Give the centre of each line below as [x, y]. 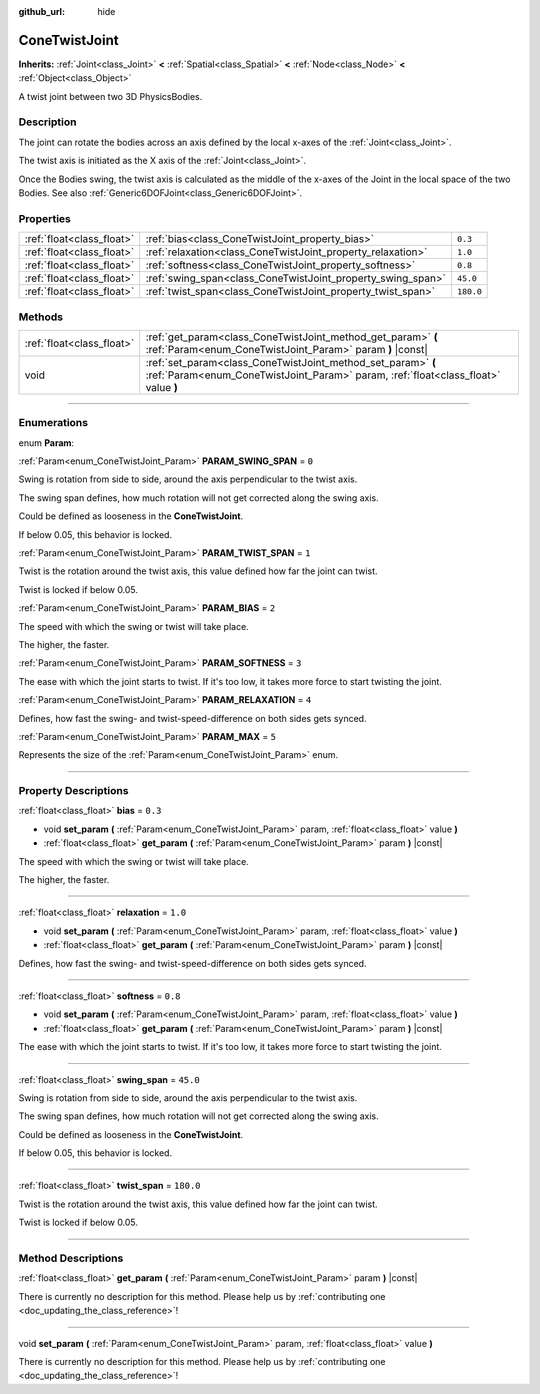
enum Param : [46, 442]
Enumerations [53, 423]
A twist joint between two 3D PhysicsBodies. [110, 96]
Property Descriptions [73, 791]
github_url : [41, 11]
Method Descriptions [71, 1258]
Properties [45, 218]
